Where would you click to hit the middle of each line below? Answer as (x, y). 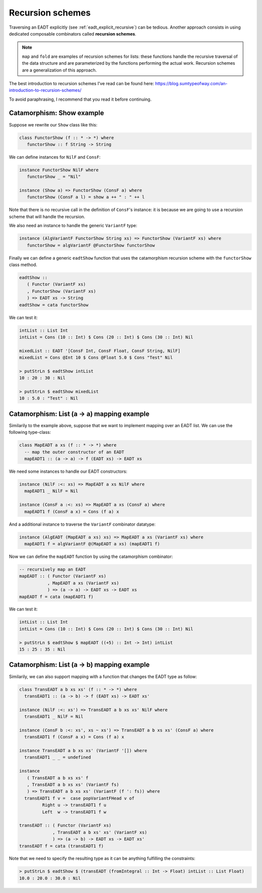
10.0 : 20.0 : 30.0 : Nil (50, 878)
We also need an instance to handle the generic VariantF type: (73, 226)
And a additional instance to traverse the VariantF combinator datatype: (82, 524)
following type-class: (30, 432)
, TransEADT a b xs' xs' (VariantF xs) (100, 832)
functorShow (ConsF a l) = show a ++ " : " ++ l (86, 197)
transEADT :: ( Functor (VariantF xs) (65, 825)
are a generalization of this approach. (59, 70)
